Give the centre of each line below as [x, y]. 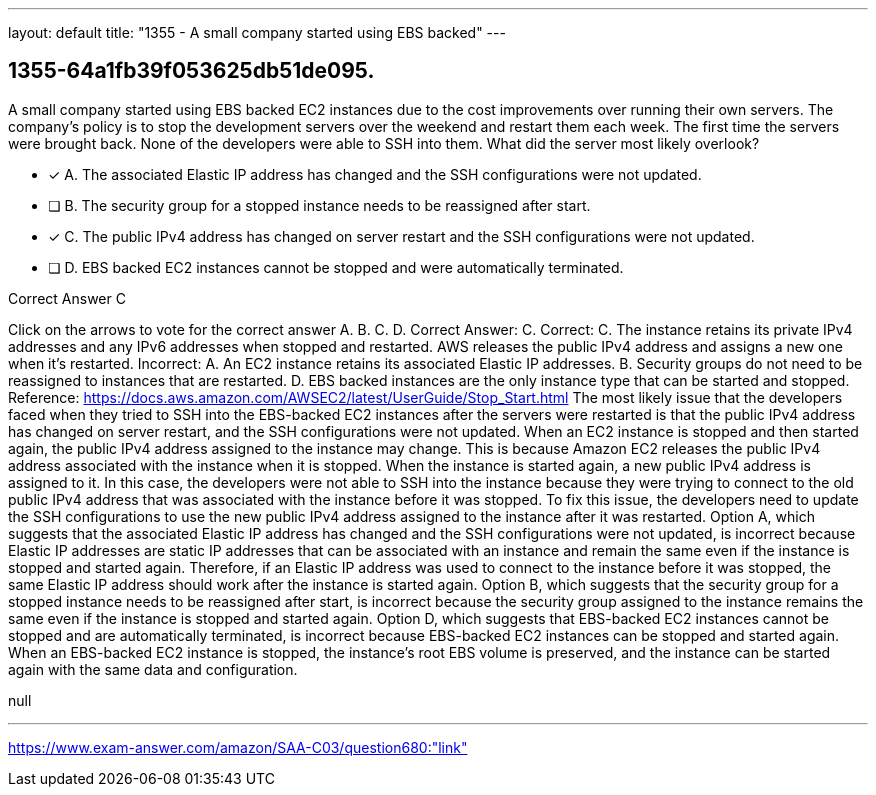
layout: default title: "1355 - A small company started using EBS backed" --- [257, 32]
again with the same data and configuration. [153, 669]
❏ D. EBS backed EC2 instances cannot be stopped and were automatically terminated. [336, 267]
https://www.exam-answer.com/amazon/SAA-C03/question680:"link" [238, 747]
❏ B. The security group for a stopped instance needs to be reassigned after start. [319, 205]
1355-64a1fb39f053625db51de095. [191, 71]
